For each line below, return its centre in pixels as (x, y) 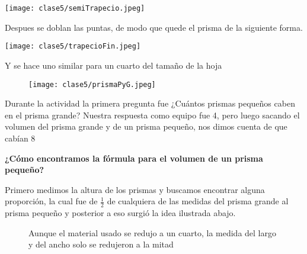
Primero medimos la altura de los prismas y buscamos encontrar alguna (135, 189)
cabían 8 (20, 138)
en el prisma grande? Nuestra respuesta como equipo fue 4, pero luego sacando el (152, 115)
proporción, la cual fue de (51, 201)
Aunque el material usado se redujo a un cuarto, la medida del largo (152, 232)
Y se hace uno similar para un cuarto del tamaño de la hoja (113, 65)
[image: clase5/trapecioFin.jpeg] (73, 46)
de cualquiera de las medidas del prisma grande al (198, 201)
